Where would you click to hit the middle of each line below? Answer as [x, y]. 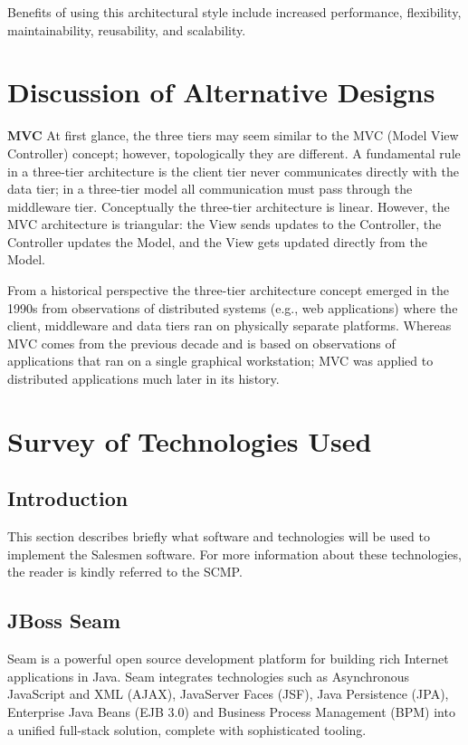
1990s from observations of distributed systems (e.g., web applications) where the [233, 307]
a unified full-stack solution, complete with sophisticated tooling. [187, 729]
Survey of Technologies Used [190, 440]
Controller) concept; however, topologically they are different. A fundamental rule [234, 153]
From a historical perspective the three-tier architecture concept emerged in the [228, 290]
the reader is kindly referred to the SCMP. [125, 572]
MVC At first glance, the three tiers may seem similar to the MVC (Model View [233, 135]
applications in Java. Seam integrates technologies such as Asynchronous [209, 676]
